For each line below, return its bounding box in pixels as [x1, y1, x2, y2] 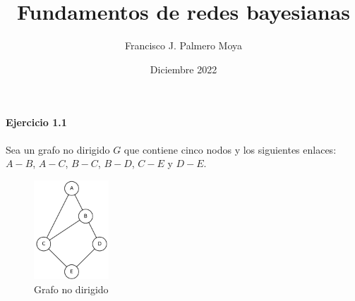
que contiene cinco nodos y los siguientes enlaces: [124, 142, 337, 156]
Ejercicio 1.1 [6, 115, 67, 130]
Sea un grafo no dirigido [6, 142, 110, 156]
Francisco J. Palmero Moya [124, 38, 242, 53]
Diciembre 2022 [150, 61, 217, 76]
